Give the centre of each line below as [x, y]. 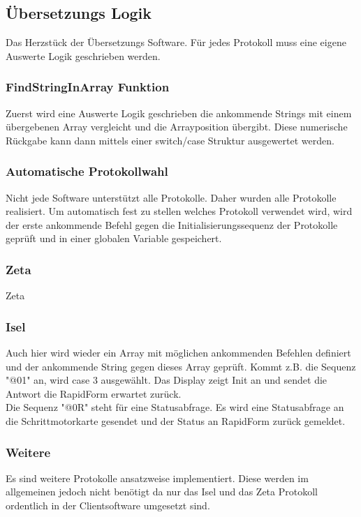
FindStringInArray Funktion [88, 87]
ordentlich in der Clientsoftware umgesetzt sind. [108, 505]
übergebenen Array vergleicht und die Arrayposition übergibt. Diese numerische [177, 127]
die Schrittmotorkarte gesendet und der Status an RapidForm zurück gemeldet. [176, 420]
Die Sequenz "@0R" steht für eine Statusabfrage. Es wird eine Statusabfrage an [175, 407]
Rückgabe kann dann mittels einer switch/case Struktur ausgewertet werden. [170, 140]
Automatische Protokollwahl [87, 171]
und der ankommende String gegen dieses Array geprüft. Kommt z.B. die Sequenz [181, 366]
